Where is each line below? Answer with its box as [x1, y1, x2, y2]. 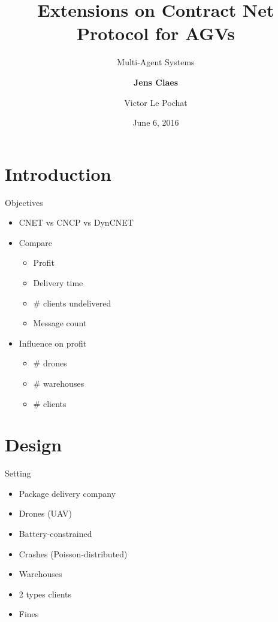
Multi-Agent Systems [117, 56, 195, 68]
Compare [19, 236, 53, 248]
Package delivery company [19, 487, 116, 499]
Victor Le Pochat [124, 96, 188, 108]
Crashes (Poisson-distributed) [19, 547, 128, 560]
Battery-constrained [19, 527, 92, 540]
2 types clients [19, 587, 72, 600]
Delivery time [33, 277, 83, 289]
